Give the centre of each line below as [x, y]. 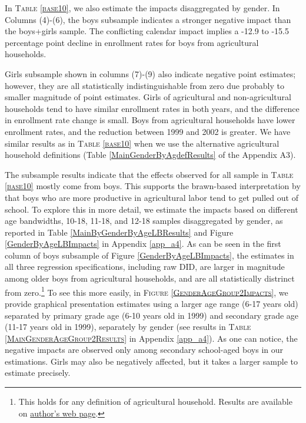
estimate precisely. [38, 373]
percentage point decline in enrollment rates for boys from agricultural [132, 42]
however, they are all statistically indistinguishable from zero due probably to [144, 85]
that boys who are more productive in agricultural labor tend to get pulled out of [152, 197]
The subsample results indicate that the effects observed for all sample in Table [149, 174]
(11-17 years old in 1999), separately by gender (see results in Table [128, 327]
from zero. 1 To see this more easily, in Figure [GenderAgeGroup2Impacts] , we [147, 291]
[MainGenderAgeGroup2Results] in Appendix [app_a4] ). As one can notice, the [151, 338]
